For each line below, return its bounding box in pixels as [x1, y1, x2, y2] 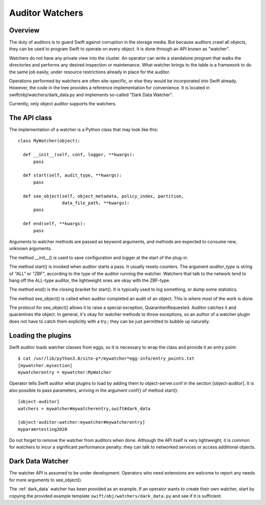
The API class [9, 114, 52, 122]
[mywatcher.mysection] [18, 363, 73, 368]
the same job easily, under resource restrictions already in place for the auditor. [9, 69, 170, 75]
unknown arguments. [9, 245, 52, 251]
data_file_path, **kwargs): [62, 200, 130, 205]
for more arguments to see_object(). [9, 477, 82, 483]
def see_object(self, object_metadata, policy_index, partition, [23, 193, 184, 199]
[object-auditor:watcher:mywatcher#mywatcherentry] [18, 419, 145, 425]
